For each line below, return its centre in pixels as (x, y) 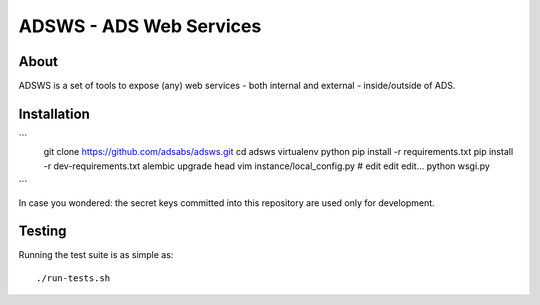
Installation (54, 113)
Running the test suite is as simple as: (96, 255)
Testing (42, 231)
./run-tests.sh (73, 278)
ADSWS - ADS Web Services (140, 26)
